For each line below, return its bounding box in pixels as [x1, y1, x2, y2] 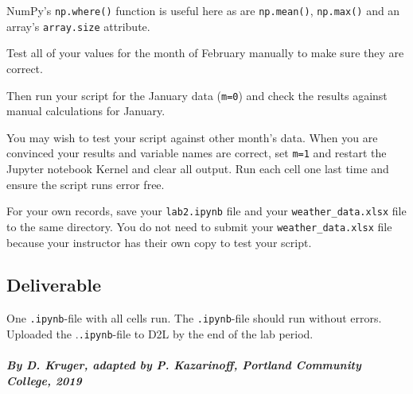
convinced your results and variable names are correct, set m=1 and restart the [6, 145, 387, 161]
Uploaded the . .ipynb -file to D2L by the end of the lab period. [6, 325, 314, 342]
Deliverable [6, 272, 102, 297]
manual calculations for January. [6, 102, 166, 119]
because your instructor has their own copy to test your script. [6, 234, 312, 250]
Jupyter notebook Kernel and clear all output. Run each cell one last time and [6, 160, 389, 176]
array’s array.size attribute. [6, 17, 150, 34]
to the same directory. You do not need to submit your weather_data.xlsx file [6, 218, 392, 234]
